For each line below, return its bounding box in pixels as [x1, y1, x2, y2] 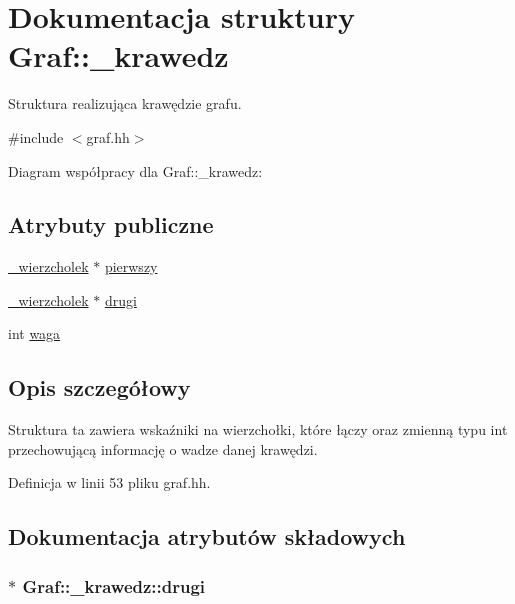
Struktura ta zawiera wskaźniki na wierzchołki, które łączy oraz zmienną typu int [8, 419, 508, 440]
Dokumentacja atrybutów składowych [8, 521, 406, 552]
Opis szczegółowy [8, 372, 191, 403]
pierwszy [104, 256, 158, 277]
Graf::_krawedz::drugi [22, 573, 206, 598]
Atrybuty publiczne [8, 209, 214, 240]
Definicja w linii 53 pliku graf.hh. [8, 472, 211, 493]
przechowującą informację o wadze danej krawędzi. [8, 438, 318, 459]
